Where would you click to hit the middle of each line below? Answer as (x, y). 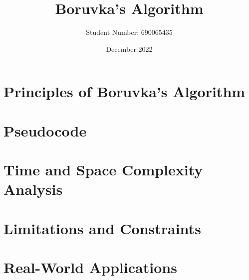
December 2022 (129, 49)
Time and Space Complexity (103, 170)
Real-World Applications (90, 267)
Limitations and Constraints (102, 228)
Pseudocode (45, 130)
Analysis (33, 189)
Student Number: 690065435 (129, 32)
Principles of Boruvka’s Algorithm (124, 91)
